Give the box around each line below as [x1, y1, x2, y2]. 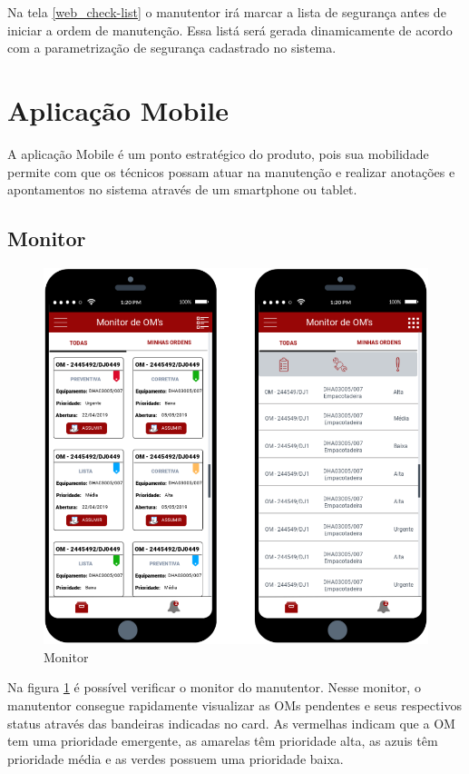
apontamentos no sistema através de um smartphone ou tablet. [7, 180, 357, 199]
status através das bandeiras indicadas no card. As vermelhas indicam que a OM [7, 713, 455, 732]
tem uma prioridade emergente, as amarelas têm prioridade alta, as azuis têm [7, 731, 438, 750]
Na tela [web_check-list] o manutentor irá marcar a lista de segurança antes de [7, 3, 446, 21]
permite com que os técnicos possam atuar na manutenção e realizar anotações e [7, 162, 455, 181]
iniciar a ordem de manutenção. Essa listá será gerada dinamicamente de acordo [7, 20, 453, 39]
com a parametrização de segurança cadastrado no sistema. [7, 38, 337, 57]
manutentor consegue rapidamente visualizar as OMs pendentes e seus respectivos [7, 696, 462, 715]
